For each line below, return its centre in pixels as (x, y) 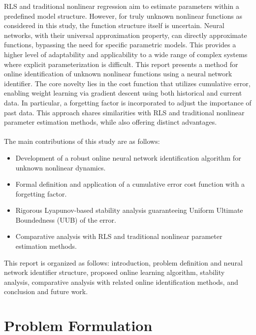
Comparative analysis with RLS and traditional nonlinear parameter (119, 236)
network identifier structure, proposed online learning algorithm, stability (114, 272)
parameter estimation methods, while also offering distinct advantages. (111, 122)
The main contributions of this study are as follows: (82, 141)
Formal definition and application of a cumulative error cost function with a (130, 184)
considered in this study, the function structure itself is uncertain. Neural (114, 25)
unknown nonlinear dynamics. (61, 167)
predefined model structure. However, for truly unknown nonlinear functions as (123, 16)
